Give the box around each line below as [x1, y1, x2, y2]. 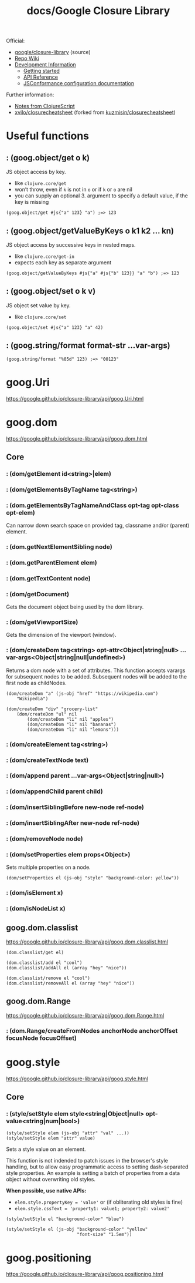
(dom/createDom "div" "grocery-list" [6, 706, 98, 712]
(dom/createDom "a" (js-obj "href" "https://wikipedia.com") [6, 690, 159, 697]
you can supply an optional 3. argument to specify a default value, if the [14, 192, 189, 199]
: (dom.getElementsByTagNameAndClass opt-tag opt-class [6, 501, 180, 509]
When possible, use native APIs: [6, 1187, 87, 1194]
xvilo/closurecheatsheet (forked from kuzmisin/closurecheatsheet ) [14, 109, 176, 116]
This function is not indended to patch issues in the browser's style [6, 1157, 168, 1164]
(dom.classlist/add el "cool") [6, 960, 83, 966]
